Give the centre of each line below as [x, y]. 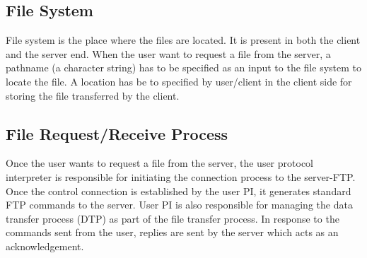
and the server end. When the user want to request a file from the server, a [168, 53]
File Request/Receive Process [117, 133]
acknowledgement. [45, 246]
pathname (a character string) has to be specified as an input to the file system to [183, 68]
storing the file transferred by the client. [93, 95]
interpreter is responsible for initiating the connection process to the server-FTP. [181, 176]
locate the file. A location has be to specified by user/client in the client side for [179, 81]
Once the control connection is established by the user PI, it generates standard [179, 190]
